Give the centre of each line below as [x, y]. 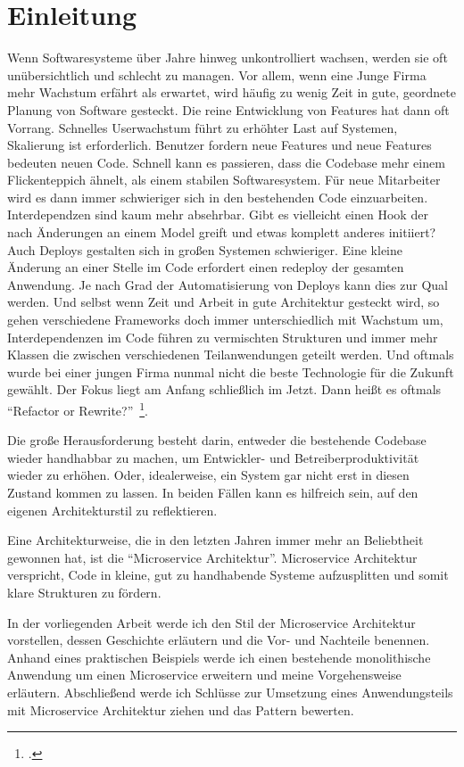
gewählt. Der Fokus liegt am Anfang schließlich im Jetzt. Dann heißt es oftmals [224, 389]
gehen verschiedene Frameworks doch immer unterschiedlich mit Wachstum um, [225, 320]
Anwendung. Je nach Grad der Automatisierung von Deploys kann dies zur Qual [228, 284]
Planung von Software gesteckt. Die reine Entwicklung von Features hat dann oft [228, 109]
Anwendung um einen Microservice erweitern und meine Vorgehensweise [204, 675]
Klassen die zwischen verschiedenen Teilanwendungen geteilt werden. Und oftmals [231, 355]
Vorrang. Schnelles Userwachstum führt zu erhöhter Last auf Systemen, [203, 127]
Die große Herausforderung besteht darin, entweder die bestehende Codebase [217, 440]
